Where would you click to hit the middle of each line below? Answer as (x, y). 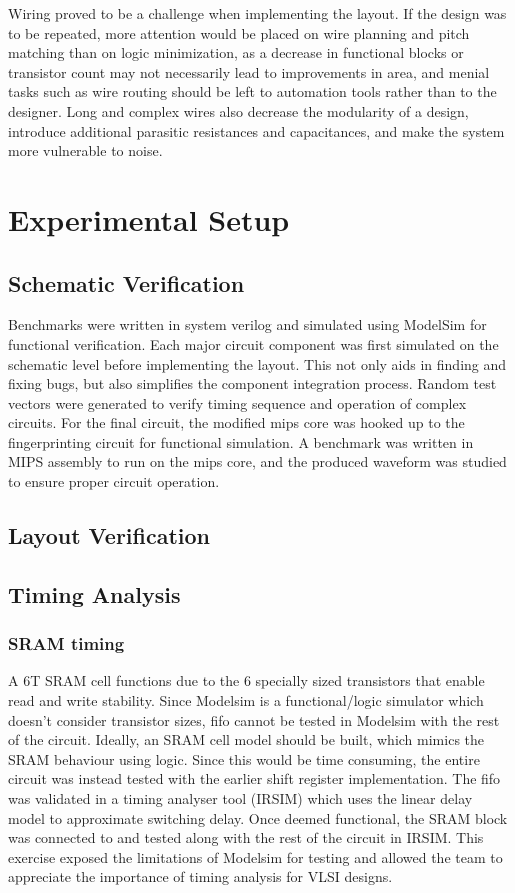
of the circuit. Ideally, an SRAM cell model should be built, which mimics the (246, 739)
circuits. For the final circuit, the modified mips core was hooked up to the (236, 422)
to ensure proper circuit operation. (114, 481)
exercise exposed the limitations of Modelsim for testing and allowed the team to (255, 856)
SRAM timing (66, 643)
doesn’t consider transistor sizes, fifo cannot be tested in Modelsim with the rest (254, 719)
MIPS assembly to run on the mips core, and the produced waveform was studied (257, 461)
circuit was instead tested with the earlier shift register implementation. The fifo (254, 778)
